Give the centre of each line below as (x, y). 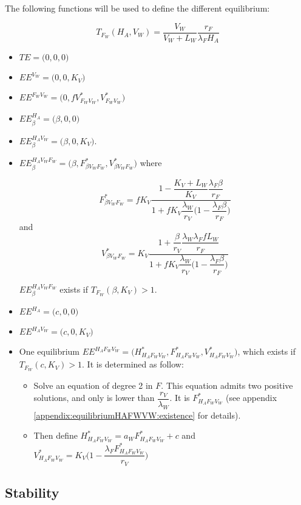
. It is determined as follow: (133, 364)
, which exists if (266, 351)
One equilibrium (49, 351)
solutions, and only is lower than (94, 398)
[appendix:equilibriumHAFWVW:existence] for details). (137, 415)
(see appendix (252, 398)
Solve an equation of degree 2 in (93, 385)
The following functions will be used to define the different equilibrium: (137, 8)
